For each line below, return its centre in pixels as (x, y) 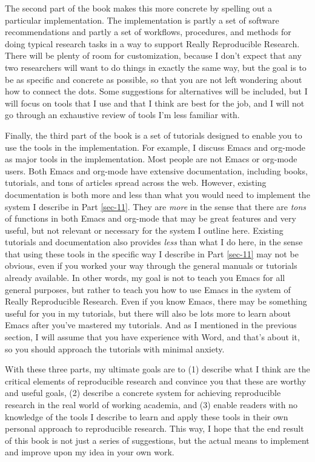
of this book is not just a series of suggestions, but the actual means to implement (157, 440)
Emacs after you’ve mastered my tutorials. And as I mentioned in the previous (151, 325)
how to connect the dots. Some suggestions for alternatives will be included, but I (156, 91)
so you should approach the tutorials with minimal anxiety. (115, 348)
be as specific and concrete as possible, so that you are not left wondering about (154, 79)
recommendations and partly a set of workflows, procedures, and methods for (148, 32)
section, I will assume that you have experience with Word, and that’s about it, (152, 337)
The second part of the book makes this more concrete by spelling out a (138, 8)
